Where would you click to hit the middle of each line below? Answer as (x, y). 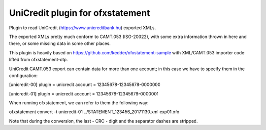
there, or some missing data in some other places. (60, 43)
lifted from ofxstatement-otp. (39, 60)
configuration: (23, 75)
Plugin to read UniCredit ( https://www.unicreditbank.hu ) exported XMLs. (83, 28)
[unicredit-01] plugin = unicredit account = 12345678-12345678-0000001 (84, 93)
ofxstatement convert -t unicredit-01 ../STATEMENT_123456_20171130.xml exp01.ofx (94, 112)
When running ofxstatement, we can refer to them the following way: (79, 103)
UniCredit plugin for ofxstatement (80, 13)
